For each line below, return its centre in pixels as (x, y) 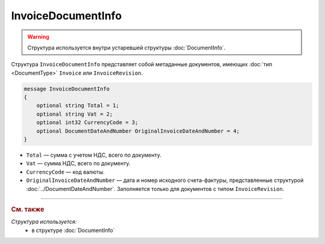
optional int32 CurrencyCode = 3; (87, 123)
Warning (38, 37)
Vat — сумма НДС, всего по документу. (78, 163)
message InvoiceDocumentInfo (67, 89)
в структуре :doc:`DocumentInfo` (73, 230)
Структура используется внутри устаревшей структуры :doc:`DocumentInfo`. (126, 48)
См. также (28, 209)
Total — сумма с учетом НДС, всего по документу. (94, 155)
